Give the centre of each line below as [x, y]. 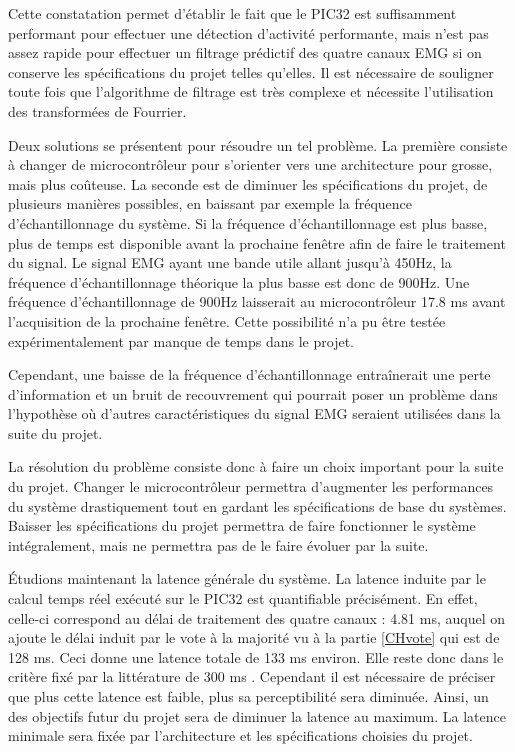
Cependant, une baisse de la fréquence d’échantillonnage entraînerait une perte [249, 374]
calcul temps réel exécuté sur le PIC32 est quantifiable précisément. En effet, [243, 598]
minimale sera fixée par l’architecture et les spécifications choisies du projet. [240, 735]
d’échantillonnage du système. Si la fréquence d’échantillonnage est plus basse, [248, 222]
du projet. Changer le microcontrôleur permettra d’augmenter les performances [251, 486]
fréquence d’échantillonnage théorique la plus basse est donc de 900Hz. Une [239, 281]
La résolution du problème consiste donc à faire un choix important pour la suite [256, 466]
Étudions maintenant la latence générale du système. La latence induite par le [247, 578]
